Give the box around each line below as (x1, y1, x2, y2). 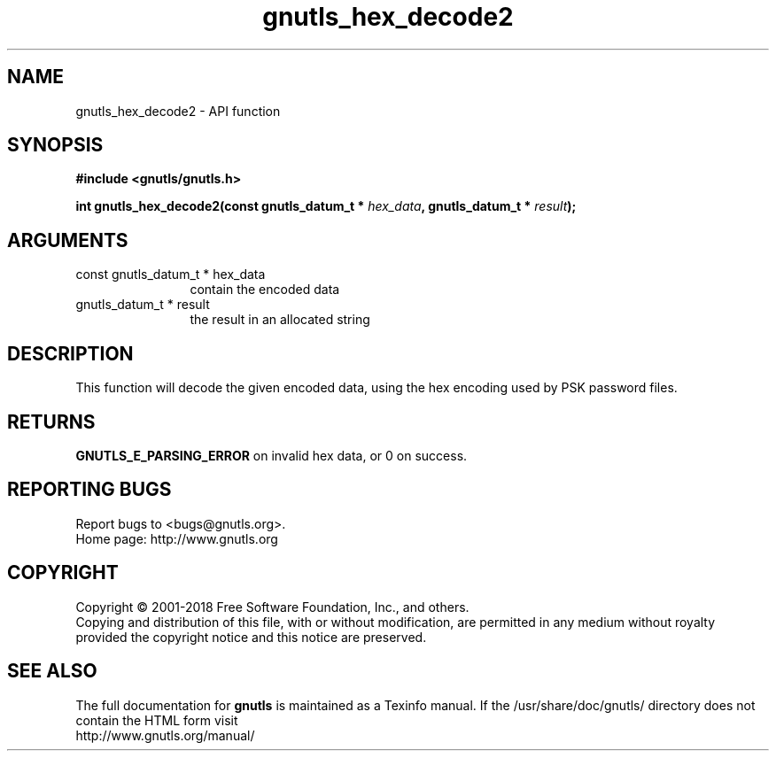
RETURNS (7, 410, 96, 433)
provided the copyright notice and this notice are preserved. (75, 629, 427, 645)
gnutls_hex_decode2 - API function (75, 103, 281, 119)
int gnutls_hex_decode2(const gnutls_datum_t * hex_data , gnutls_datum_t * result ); (75, 198, 577, 214)
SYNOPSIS (7, 134, 104, 157)
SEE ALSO (7, 660, 97, 683)
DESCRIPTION (7, 342, 134, 365)
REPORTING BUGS (7, 478, 172, 501)
